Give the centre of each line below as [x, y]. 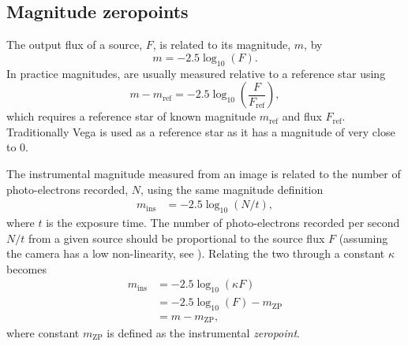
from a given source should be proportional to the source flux [176, 238]
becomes [27, 268]
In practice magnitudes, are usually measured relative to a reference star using [196, 73]
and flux [302, 116]
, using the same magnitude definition [232, 189]
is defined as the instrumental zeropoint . [203, 332]
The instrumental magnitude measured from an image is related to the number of [204, 173]
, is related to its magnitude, [222, 45]
